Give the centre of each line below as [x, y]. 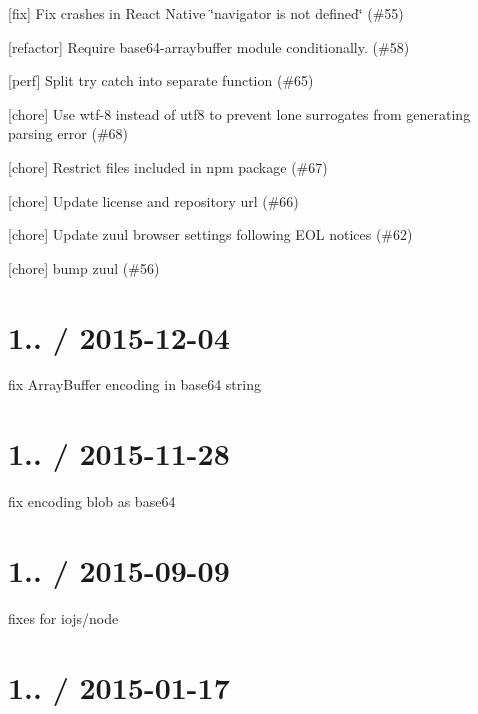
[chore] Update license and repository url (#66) [153, 200]
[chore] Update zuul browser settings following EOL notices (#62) [210, 234]
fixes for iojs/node [63, 617]
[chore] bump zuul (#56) [84, 267]
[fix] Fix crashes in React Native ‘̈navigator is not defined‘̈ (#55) [206, 13]
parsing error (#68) [68, 133]
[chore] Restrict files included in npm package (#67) [168, 166]
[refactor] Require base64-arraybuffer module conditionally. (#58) [209, 46]
